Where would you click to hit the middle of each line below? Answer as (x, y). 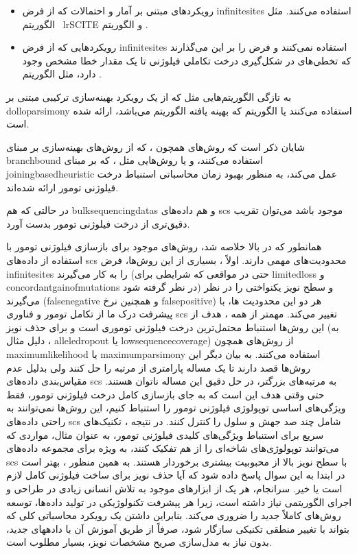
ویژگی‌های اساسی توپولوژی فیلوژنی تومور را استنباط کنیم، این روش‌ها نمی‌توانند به (176, 408)
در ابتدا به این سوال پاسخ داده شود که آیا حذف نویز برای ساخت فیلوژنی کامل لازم (176, 475)
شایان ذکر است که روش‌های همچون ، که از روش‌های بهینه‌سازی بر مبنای (156, 146)
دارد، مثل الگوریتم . (62, 74)
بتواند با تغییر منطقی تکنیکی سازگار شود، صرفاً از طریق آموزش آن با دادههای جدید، (178, 528)
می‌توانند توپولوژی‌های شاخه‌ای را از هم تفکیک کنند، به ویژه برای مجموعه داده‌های (173, 448)
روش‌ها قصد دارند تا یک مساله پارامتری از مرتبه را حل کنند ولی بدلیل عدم (158, 367)
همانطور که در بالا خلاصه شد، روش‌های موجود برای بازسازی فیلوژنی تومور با (164, 246)
